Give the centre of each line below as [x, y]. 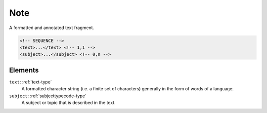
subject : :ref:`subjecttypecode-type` [48, 96]
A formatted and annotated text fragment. [52, 28]
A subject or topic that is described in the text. [68, 102]
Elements [24, 70]
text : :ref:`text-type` [30, 82]
